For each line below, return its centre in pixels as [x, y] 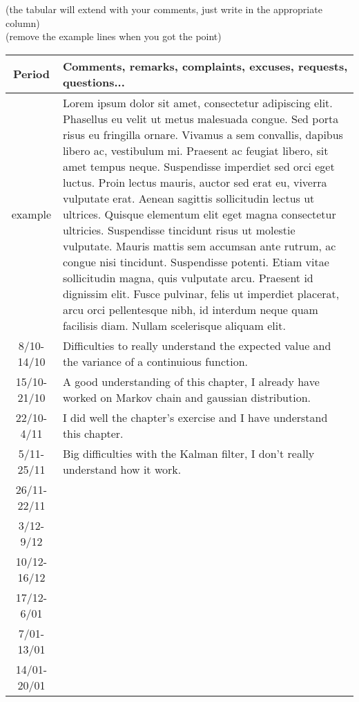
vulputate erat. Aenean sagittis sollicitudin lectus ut [188, 198]
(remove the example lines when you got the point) [114, 36]
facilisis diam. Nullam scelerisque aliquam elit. [174, 325]
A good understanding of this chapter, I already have [191, 381]
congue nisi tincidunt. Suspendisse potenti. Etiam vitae [196, 261]
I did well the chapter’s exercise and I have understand [195, 417]
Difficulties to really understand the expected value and [197, 345]
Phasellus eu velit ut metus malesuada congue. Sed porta [201, 118]
